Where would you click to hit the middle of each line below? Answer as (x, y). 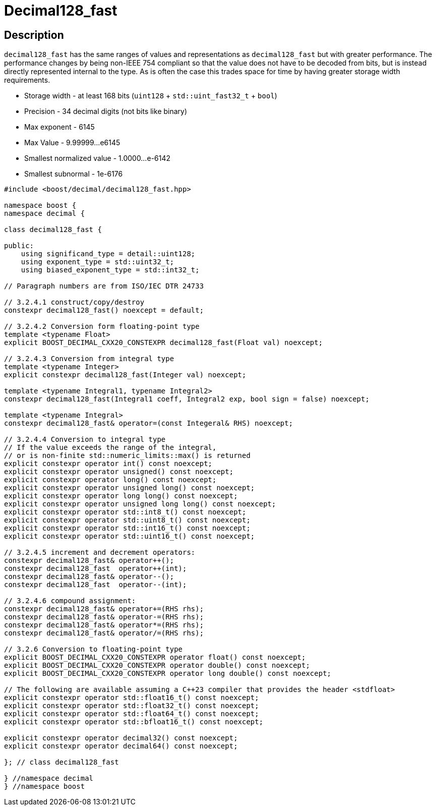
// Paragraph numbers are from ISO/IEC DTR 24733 (104, 286)
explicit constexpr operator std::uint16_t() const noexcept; (130, 536)
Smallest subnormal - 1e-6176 (74, 174)
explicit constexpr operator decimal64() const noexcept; (121, 746)
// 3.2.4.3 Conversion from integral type (89, 359)
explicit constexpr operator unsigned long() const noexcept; (130, 488)
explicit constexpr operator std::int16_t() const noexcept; (127, 528)
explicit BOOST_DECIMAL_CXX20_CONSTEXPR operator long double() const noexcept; (168, 674)
